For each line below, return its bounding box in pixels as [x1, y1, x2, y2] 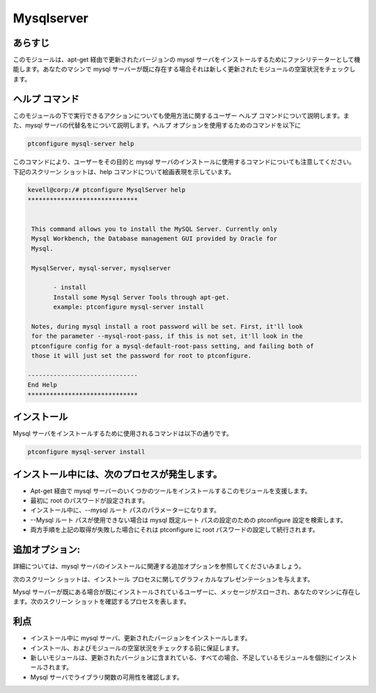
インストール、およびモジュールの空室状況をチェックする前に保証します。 [30, 644, 243, 652]
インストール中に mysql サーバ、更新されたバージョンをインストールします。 [30, 634, 251, 642]
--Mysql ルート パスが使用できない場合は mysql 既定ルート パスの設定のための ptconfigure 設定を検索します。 [30, 515, 347, 524]
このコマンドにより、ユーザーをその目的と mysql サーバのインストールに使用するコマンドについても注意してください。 [13, 157, 355, 166]
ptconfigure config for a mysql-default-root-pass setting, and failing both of [31, 342, 315, 350]
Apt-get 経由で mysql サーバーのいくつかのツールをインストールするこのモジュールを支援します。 [30, 486, 311, 495]
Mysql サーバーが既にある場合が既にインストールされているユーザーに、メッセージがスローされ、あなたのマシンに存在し [13, 587, 361, 595]
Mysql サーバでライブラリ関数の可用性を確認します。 [30, 673, 184, 681]
